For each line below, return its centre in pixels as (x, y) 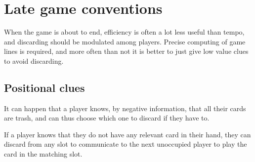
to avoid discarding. (34, 61)
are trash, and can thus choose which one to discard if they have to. (107, 118)
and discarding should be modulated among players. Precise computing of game (125, 41)
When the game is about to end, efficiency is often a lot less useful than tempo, (124, 32)
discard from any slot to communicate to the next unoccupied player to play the (126, 144)
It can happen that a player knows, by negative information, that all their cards (125, 108)
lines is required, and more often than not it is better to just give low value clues (126, 51)
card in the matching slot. (43, 154)
